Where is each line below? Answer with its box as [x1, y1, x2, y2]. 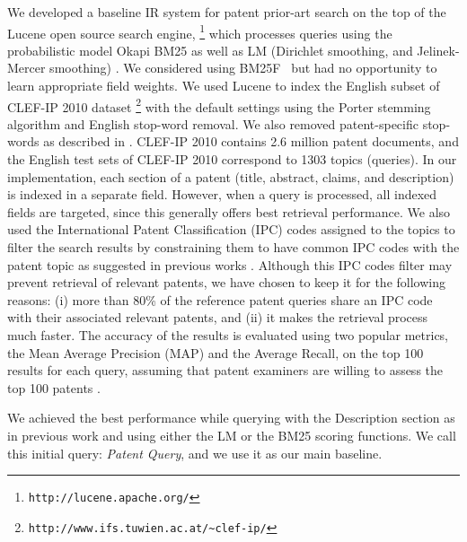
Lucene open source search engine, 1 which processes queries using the [7, 21, 392, 42]
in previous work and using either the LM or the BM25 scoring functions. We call [7, 425, 456, 444]
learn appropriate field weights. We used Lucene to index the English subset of [7, 76, 440, 95]
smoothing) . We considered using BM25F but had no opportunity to [49, 58, 437, 77]
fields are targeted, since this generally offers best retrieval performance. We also [7, 202, 451, 221]
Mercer [7, 58, 46, 77]
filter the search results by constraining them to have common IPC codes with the [7, 238, 460, 257]
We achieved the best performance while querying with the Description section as [7, 408, 455, 427]
